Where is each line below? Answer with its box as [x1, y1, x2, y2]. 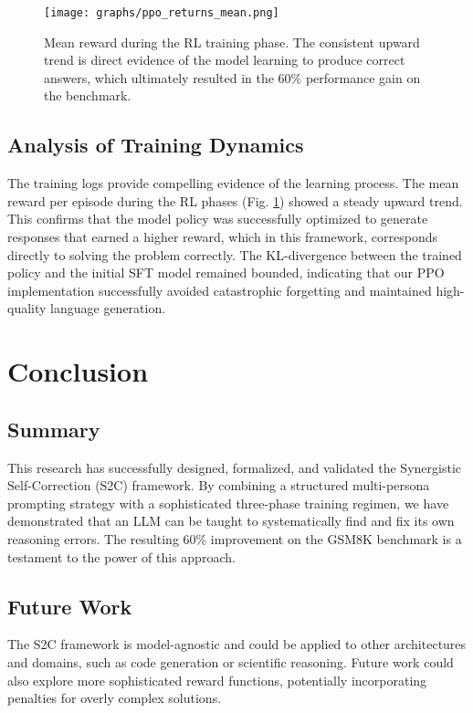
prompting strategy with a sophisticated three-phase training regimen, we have [7, 493, 449, 512]
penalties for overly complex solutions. [7, 688, 222, 708]
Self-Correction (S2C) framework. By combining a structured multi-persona [7, 476, 430, 495]
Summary [7, 414, 100, 443]
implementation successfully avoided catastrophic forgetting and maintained [7, 280, 432, 299]
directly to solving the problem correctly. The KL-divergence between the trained [7, 245, 462, 264]
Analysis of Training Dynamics [7, 131, 304, 159]
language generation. [50, 299, 166, 318]
